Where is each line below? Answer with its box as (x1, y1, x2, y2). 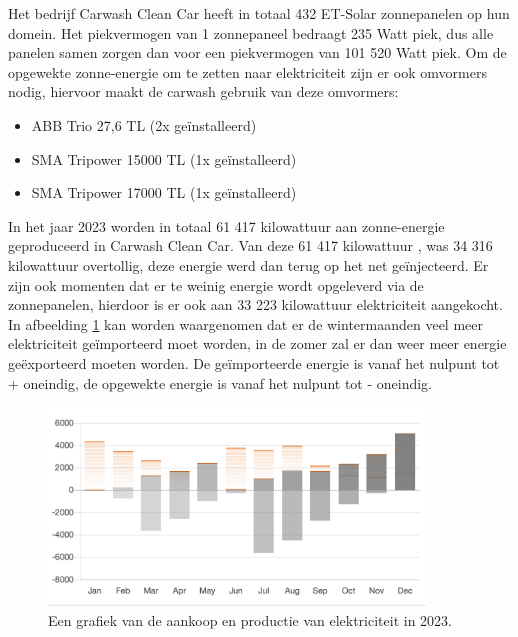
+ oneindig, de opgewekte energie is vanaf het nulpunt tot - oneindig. (8, 372, 433, 393)
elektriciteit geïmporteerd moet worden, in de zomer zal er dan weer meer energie (8, 333, 507, 354)
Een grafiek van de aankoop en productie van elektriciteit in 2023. (48, 609, 452, 630)
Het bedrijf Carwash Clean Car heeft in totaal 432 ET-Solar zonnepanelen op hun (8, 3, 510, 23)
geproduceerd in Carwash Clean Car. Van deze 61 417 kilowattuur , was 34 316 (8, 235, 493, 256)
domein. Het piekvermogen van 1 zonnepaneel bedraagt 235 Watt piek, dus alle (8, 22, 494, 43)
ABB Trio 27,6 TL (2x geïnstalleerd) (31, 114, 257, 135)
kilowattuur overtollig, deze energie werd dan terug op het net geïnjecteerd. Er (8, 254, 489, 275)
